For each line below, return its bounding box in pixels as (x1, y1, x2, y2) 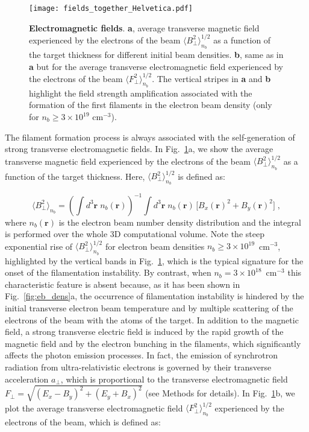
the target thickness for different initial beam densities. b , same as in (29, 48, 284, 60)
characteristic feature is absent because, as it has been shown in (5, 278, 240, 290)
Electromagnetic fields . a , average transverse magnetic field (29, 21, 260, 34)
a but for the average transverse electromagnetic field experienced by (29, 60, 283, 72)
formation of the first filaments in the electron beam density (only (29, 98, 272, 111)
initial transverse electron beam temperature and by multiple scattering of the (5, 301, 293, 314)
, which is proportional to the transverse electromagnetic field (60, 372, 288, 385)
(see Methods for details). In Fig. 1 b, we (145, 387, 295, 399)
